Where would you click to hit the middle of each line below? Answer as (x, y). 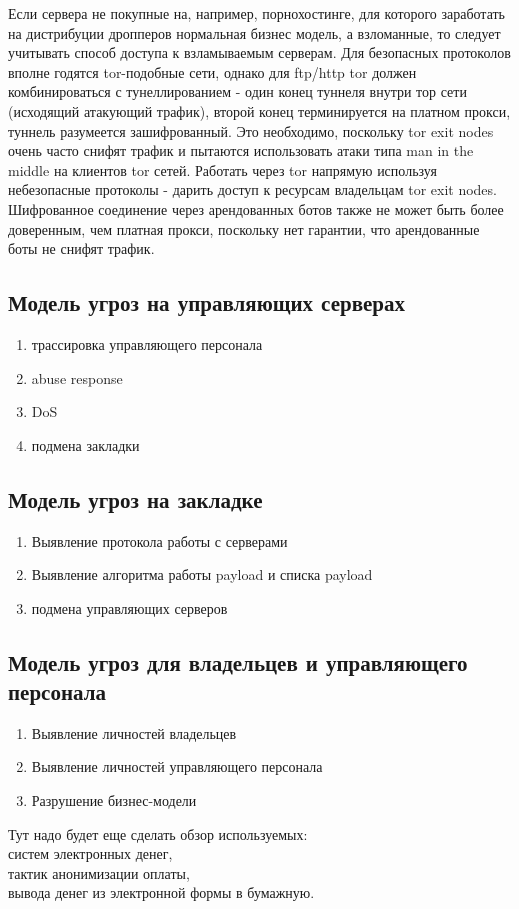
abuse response (77, 377)
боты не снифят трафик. (81, 248)
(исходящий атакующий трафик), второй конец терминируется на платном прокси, (259, 110)
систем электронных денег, (90, 853)
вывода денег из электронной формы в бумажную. (161, 892)
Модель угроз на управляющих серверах (206, 302)
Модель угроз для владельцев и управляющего (238, 661)
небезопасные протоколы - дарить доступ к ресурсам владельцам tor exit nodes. (252, 189)
